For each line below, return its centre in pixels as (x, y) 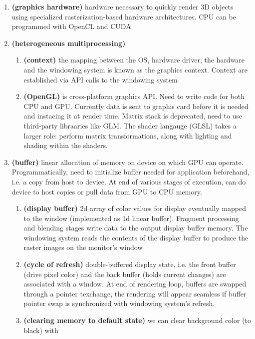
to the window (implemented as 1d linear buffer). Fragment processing (131, 218)
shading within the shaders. (66, 145)
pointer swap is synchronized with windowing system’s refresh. (119, 303)
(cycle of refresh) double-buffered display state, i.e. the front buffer (130, 264)
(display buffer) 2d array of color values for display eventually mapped (135, 208)
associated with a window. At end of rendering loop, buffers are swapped (135, 284)
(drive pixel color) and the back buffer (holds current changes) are (125, 274)
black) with (41, 330)
